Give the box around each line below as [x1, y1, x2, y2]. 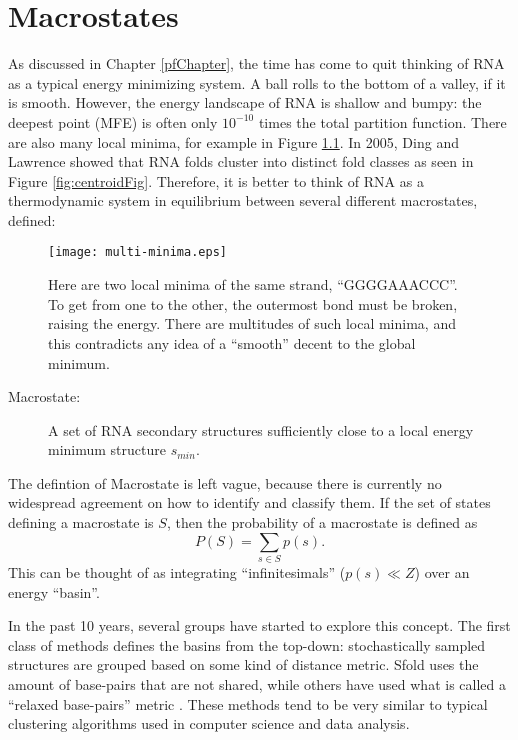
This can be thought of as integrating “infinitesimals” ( [8, 561, 346, 582]
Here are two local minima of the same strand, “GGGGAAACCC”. [48, 274, 458, 295]
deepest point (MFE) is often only [8, 111, 218, 132]
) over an [414, 561, 470, 582]
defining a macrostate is [8, 512, 154, 533]
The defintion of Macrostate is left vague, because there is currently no [8, 472, 442, 493]
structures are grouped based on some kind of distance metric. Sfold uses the [8, 654, 479, 675]
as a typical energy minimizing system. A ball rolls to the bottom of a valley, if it [8, 72, 506, 93]
